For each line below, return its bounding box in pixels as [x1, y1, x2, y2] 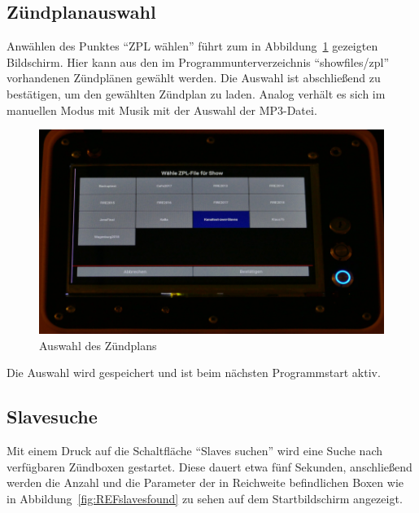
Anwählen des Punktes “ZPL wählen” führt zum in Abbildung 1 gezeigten [7, 37, 378, 55]
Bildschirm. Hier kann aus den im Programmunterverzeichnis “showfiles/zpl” [7, 53, 389, 70]
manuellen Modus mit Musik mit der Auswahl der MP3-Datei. [7, 101, 317, 118]
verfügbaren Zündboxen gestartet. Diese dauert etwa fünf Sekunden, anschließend [7, 458, 412, 475]
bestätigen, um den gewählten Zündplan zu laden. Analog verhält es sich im [7, 85, 386, 102]
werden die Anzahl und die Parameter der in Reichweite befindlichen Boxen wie [7, 474, 404, 491]
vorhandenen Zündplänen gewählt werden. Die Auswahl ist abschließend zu [7, 69, 381, 86]
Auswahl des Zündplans [39, 336, 157, 353]
